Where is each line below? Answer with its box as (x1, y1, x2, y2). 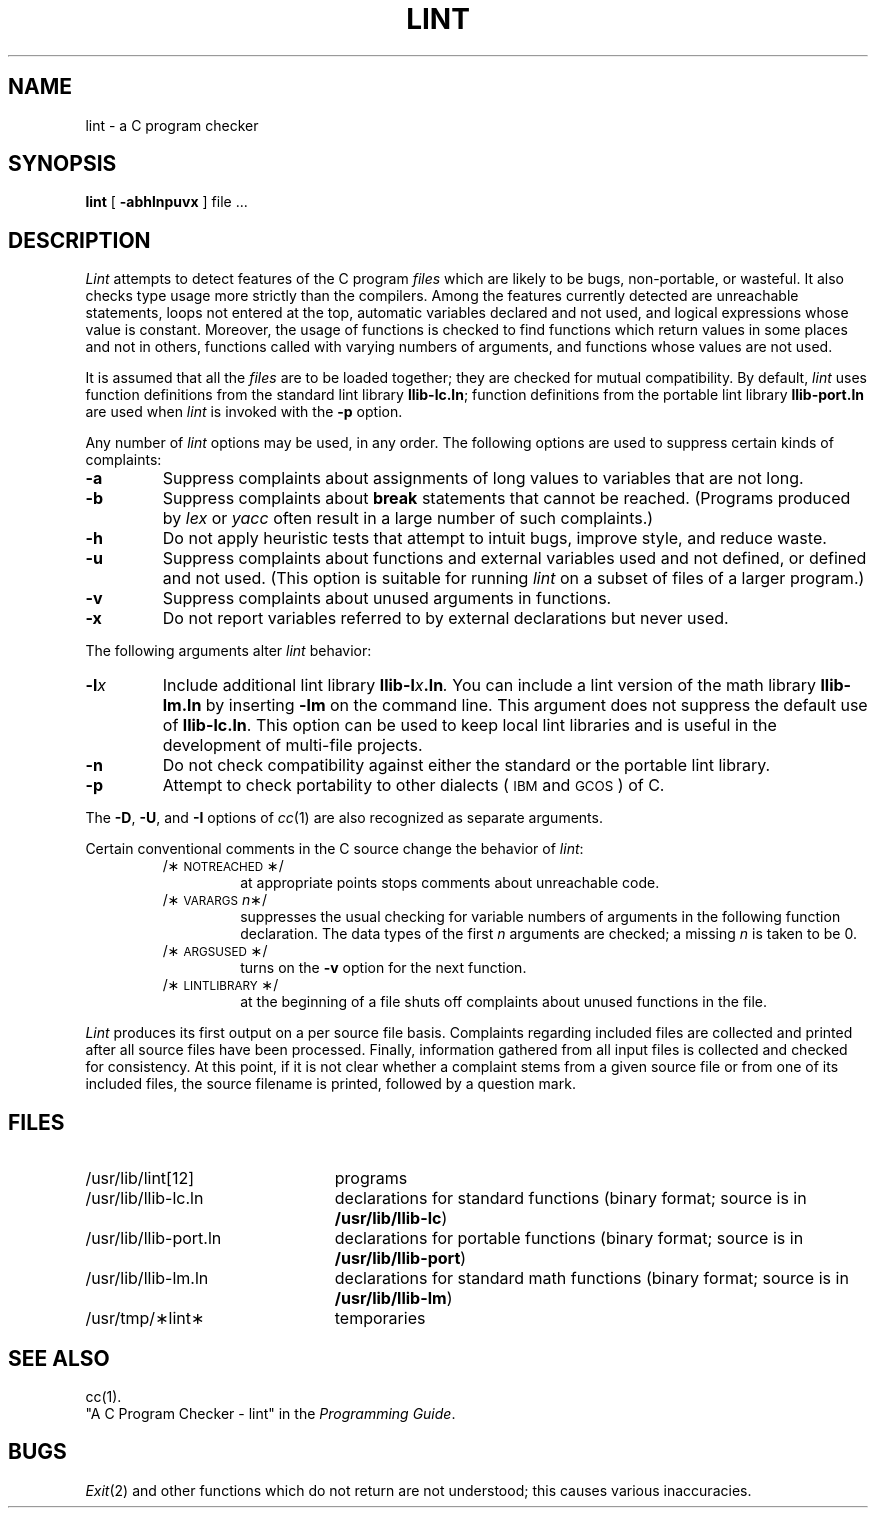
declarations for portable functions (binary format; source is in (334, 1228, 804, 1249)
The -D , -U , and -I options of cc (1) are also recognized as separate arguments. (85, 809, 603, 827)
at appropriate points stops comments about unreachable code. (240, 874, 660, 892)
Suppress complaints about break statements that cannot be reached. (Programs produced (162, 488, 851, 509)
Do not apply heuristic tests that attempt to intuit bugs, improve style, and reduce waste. (162, 528, 827, 549)
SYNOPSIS (8, 151, 117, 177)
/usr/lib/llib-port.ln (85, 1228, 222, 1249)
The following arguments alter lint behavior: (85, 642, 372, 660)
